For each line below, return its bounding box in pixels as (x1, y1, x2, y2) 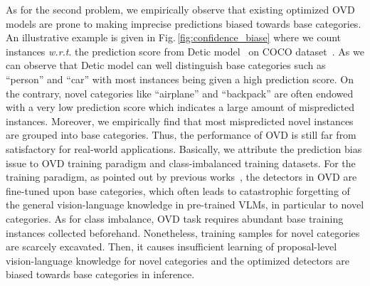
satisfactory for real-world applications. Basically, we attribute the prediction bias (6, 141, 362, 156)
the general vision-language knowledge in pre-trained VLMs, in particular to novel (6, 197, 364, 212)
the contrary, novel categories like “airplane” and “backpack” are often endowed (6, 85, 354, 100)
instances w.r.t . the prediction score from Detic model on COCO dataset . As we (6, 43, 364, 58)
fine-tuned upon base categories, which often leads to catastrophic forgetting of (6, 183, 350, 198)
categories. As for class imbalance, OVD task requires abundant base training (6, 211, 344, 226)
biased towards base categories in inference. (6, 267, 195, 282)
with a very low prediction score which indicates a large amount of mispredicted (6, 100, 355, 115)
